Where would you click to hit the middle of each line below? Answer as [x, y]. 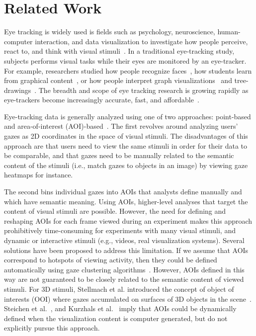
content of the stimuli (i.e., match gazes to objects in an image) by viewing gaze [126, 165]
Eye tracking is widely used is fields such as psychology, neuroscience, [110, 32]
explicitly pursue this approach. [52, 328]
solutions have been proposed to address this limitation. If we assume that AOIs [126, 250]
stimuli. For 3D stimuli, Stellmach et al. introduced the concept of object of [119, 289]
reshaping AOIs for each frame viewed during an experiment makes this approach [128, 220]
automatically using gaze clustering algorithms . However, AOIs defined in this [124, 269]
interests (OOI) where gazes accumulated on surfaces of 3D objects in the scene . [128, 298]
